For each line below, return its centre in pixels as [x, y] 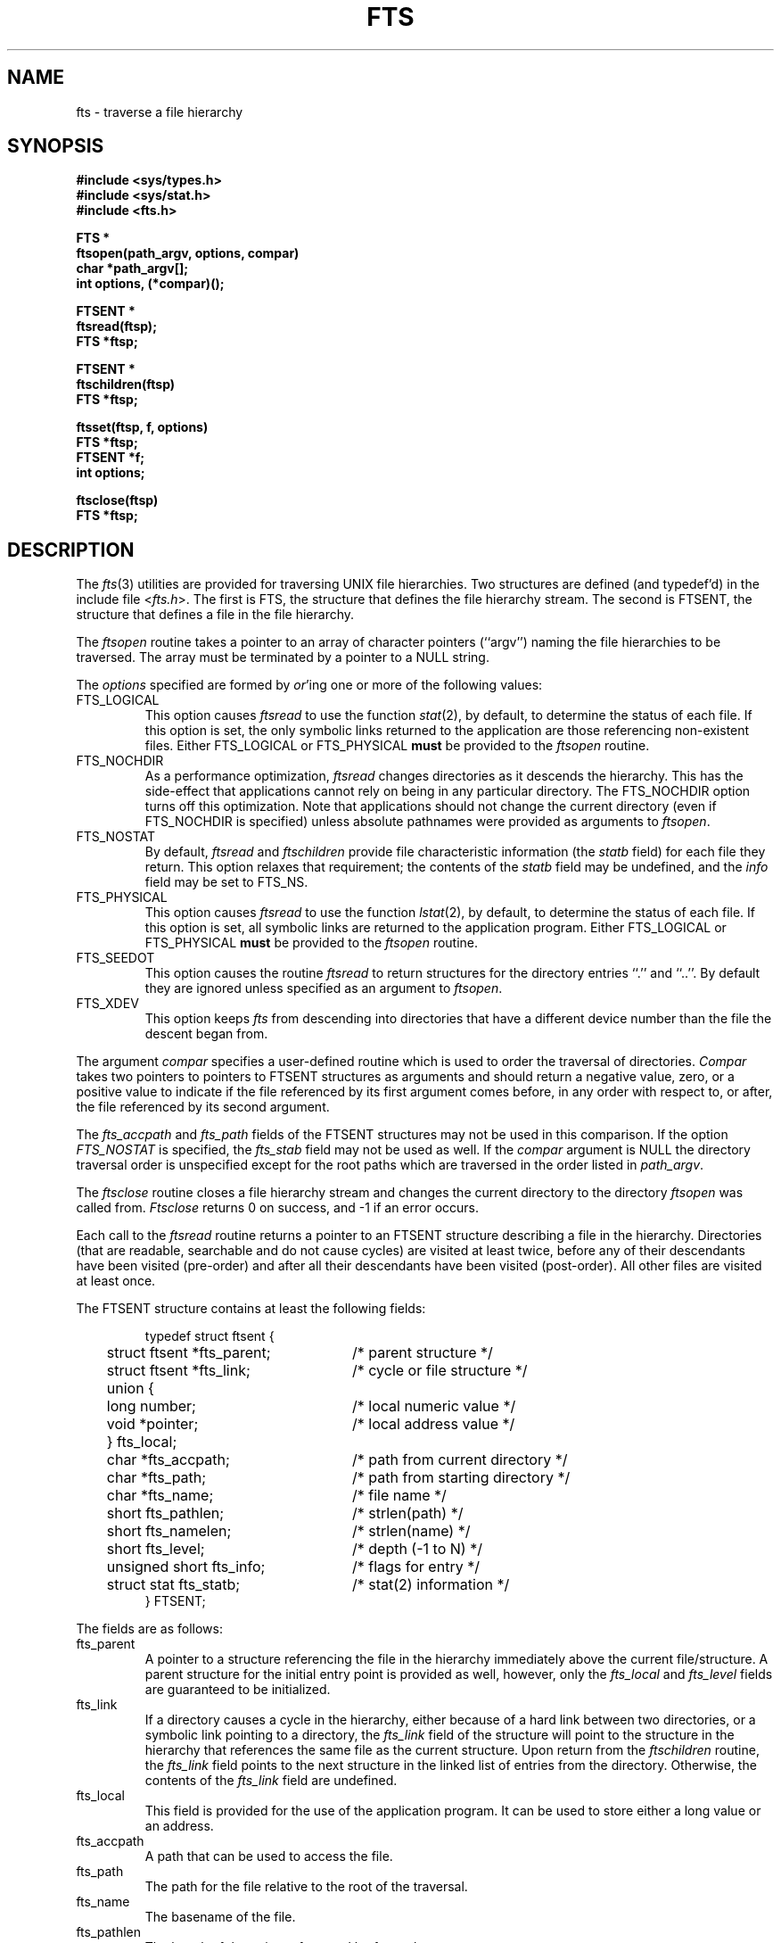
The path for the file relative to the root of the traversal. [306, 1887]
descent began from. [206, 1034]
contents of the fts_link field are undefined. [271, 1781]
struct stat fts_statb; [173, 1585]
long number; [151, 1406]
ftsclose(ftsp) [117, 500]
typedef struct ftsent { [210, 1336]
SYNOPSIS [56, 146]
